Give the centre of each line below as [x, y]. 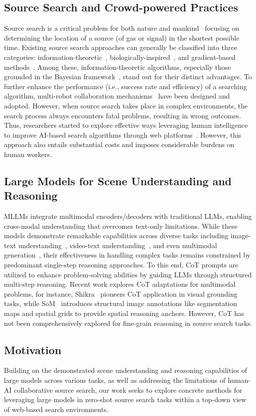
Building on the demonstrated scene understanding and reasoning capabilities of [126, 370]
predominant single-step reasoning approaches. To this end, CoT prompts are [121, 265]
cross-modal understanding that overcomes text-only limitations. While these [121, 226]
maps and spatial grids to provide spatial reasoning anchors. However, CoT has [124, 313]
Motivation [33, 349]
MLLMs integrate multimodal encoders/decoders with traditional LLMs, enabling [128, 216]
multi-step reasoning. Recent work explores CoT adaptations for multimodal [120, 284]
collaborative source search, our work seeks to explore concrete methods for [128, 390]
